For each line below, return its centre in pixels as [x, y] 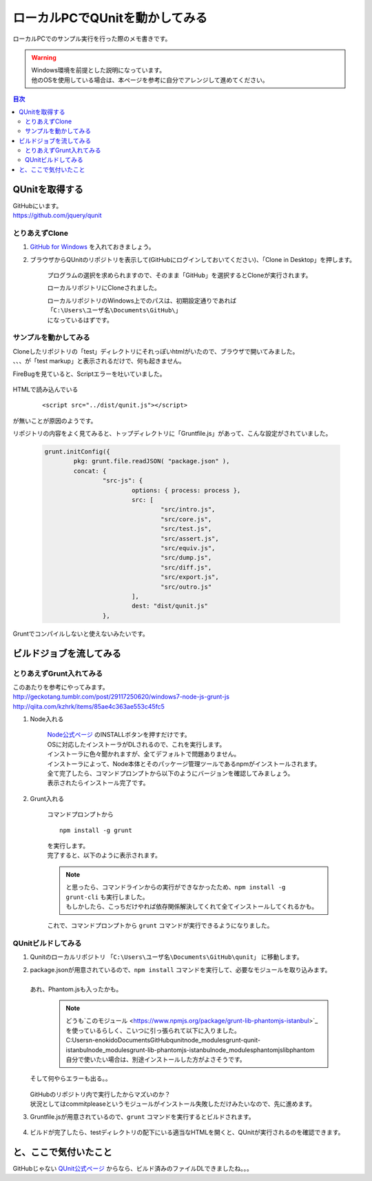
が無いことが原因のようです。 [55, 421]
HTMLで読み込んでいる [45, 389]
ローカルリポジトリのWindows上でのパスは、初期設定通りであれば [142, 301]
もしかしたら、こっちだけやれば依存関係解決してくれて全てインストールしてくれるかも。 [192, 906]
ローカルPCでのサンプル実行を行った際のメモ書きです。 [92, 39]
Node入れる [47, 719]
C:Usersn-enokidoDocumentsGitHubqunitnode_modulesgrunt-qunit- [163, 1040]
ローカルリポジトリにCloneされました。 [104, 288]
